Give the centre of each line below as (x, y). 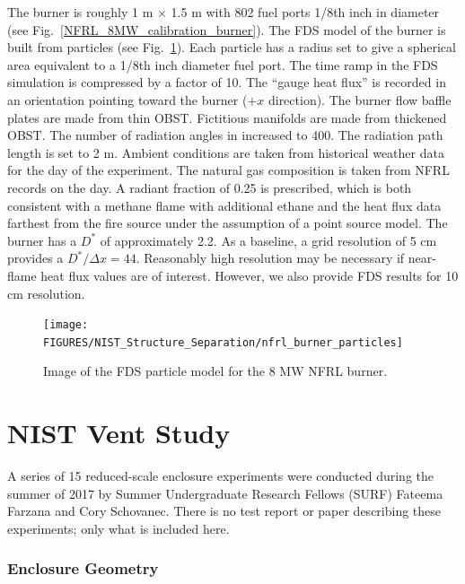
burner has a (42, 240)
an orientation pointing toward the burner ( (127, 99)
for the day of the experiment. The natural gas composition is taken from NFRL (228, 170)
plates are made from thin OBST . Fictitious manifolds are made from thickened (227, 117)
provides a (35, 258)
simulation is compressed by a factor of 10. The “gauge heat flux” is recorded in (227, 82)
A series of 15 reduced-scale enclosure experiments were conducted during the (221, 476)
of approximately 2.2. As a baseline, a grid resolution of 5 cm (268, 240)
